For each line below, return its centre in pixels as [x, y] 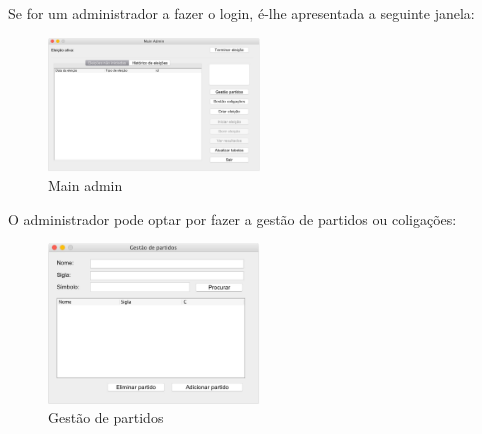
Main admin [85, 185]
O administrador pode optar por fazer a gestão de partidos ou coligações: [232, 218]
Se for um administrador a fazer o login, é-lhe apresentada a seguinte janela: [241, 13]
